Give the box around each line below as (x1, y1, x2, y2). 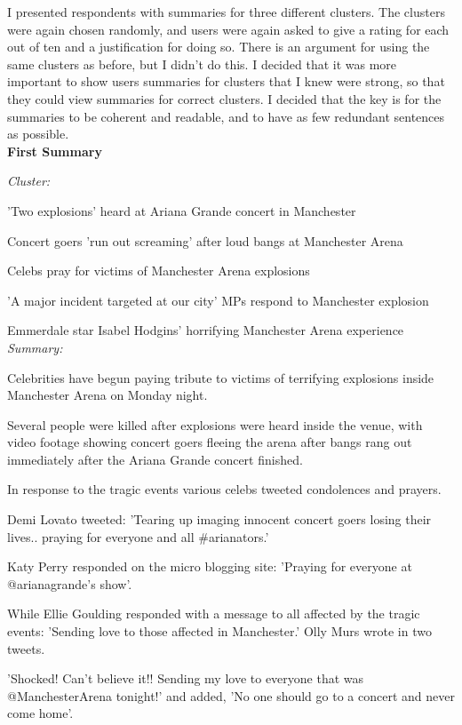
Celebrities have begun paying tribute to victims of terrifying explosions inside (7, 368, 434, 386)
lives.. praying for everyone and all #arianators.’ (7, 527, 269, 546)
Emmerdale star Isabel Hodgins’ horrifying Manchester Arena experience (7, 321, 404, 339)
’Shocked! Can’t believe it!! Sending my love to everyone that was (7, 669, 364, 688)
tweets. (7, 639, 45, 657)
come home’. (7, 704, 74, 722)
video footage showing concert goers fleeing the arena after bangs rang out (7, 433, 412, 451)
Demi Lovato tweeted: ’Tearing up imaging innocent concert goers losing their (7, 510, 432, 529)
